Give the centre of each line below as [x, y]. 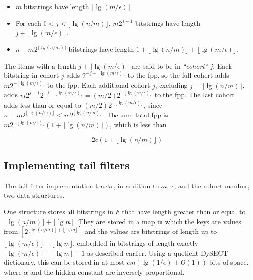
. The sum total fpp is [135, 114]
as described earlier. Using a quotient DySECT [157, 252]
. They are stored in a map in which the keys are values [158, 221]
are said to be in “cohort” [170, 65]
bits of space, [229, 262]
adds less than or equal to [43, 105]
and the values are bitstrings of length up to [151, 231]
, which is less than [138, 124]
